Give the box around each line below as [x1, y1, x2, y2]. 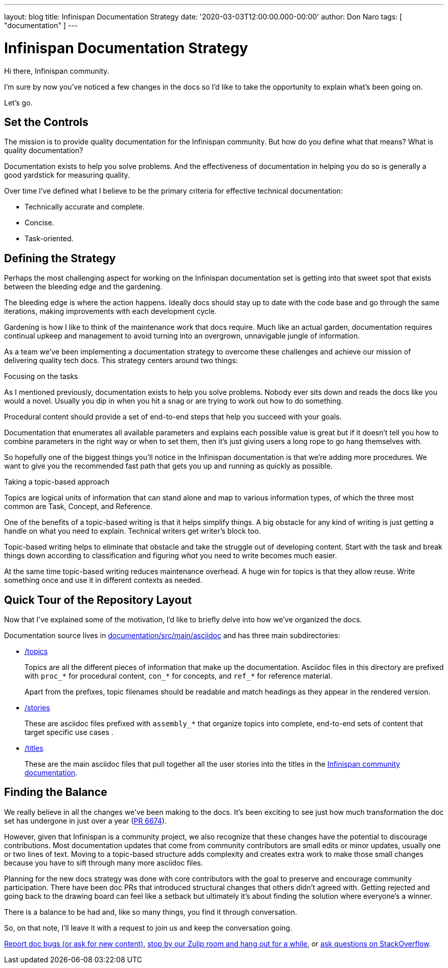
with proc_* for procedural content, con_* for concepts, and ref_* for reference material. [25, 671, 332, 681]
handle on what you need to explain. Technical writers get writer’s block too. [4, 527, 261, 536]
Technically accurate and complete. [25, 202, 145, 212]
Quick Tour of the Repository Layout [4, 593, 192, 606]
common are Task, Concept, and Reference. [4, 502, 152, 511]
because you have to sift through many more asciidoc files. [4, 858, 203, 867]
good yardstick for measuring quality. [4, 171, 130, 180]
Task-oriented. [25, 234, 74, 243]
